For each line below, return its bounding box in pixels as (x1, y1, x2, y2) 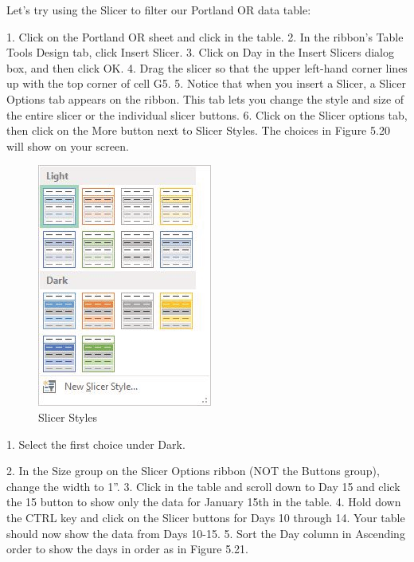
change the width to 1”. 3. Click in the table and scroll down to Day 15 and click (6, 478, 400, 494)
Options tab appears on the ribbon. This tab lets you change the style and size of (6, 90, 404, 107)
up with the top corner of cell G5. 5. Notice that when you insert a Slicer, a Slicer (6, 75, 407, 92)
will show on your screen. (6, 137, 129, 154)
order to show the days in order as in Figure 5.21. (6, 540, 248, 557)
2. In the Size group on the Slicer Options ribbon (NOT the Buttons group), (6, 462, 380, 479)
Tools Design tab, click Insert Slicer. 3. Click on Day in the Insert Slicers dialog (6, 44, 395, 61)
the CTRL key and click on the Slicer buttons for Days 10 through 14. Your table (6, 509, 405, 525)
